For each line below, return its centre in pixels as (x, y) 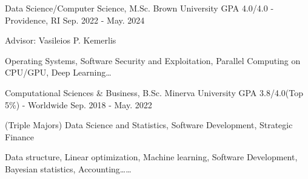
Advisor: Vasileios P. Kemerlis (61, 40)
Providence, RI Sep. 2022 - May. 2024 (75, 20)
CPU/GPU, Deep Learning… (58, 72)
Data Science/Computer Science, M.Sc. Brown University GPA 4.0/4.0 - (139, 8)
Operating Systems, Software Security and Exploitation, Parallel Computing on (153, 60)
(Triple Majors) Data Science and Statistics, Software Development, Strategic (149, 125)
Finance (20, 136)
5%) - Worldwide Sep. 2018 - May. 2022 (79, 104)
